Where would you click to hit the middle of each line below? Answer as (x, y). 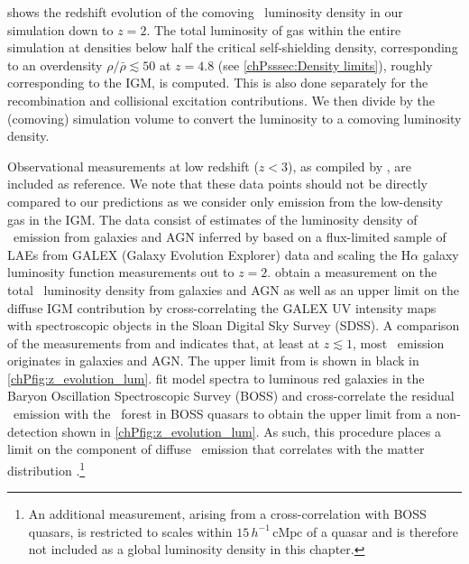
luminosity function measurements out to (121, 272)
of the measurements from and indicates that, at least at (164, 342)
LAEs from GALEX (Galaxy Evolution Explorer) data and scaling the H (209, 254)
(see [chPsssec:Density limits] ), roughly (325, 65)
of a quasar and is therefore (382, 531)
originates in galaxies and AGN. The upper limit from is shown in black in (213, 361)
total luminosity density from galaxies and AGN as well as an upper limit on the (234, 289)
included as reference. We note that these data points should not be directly (217, 184)
